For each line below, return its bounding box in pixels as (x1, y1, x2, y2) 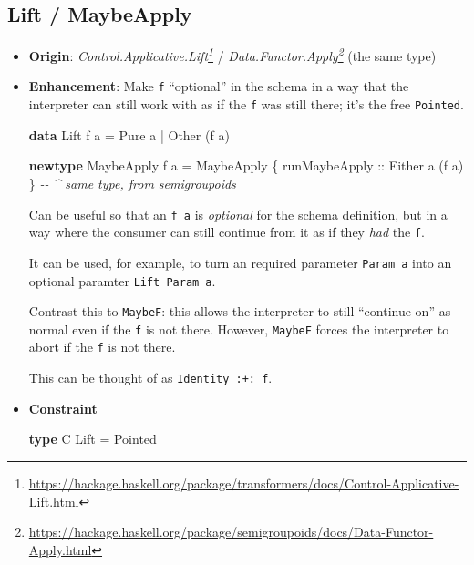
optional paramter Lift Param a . (28, 271, 216, 290)
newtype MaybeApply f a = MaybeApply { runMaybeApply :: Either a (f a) (28, 156, 464, 175)
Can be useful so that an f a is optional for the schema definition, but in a (28, 204, 448, 223)
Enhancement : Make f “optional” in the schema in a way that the (28, 77, 409, 96)
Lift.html (28, 491, 79, 510)
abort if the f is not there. (28, 337, 176, 356)
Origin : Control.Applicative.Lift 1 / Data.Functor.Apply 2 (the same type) (28, 44, 437, 65)
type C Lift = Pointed (28, 429, 157, 448)
